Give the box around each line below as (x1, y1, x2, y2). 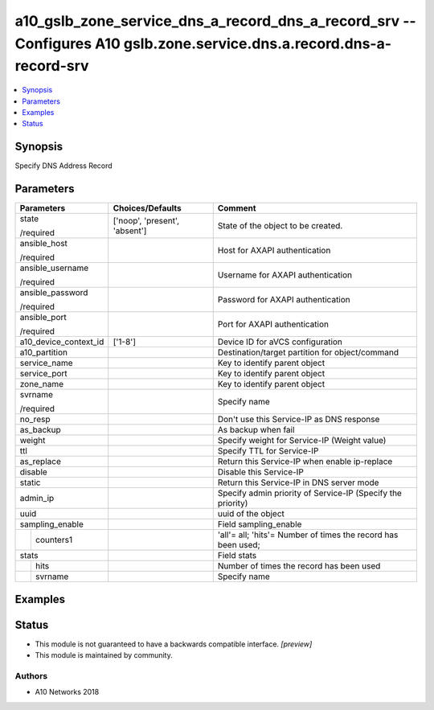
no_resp (19, 414, 51, 425)
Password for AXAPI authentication (217, 294, 351, 306)
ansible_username (19, 262, 89, 273)
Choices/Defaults (113, 203, 182, 214)
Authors (14, 670, 48, 681)
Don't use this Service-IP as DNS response (217, 414, 380, 425)
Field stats (217, 550, 257, 561)
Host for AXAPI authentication (217, 245, 331, 257)
